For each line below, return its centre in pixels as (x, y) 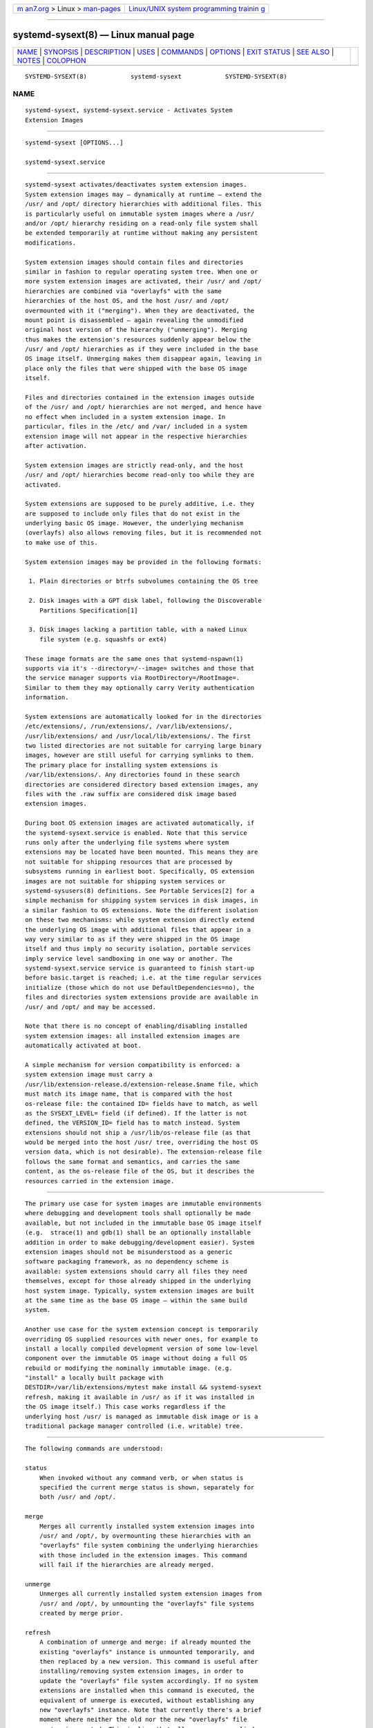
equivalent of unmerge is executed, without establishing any (147, 1700)
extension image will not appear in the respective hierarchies (136, 436)
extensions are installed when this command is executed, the (147, 1691)
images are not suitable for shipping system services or (125, 881)
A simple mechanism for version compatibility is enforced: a (133, 1065)
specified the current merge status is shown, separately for (147, 1487)
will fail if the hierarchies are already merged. (127, 1565)
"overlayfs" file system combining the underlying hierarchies (149, 1546)
